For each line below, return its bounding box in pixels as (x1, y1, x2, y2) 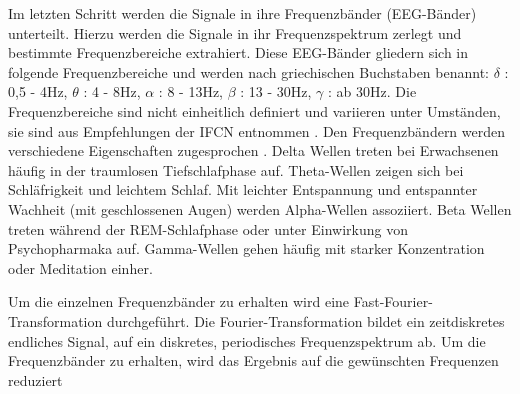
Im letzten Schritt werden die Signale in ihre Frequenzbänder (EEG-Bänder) (8, 3, 477, 23)
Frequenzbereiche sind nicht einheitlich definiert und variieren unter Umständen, (8, 100, 501, 121)
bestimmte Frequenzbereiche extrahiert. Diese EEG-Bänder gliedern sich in (8, 42, 469, 63)
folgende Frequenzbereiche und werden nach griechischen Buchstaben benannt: (8, 61, 489, 82)
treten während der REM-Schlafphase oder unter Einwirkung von (8, 218, 408, 239)
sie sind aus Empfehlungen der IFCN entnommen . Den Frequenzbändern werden (8, 120, 506, 141)
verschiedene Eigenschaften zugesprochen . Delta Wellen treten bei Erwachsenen (8, 140, 499, 161)
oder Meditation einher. (8, 257, 153, 278)
